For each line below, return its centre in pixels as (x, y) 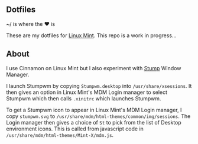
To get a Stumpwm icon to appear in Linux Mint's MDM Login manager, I (94, 110)
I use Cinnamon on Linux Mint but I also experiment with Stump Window (94, 68)
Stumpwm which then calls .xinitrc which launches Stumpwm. (84, 98)
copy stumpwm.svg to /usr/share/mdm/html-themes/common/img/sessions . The (98, 116)
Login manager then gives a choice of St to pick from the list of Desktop (94, 122)
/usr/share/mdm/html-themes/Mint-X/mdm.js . (60, 135)
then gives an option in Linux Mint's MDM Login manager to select (87, 92)
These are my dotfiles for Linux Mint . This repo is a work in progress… (91, 35)
